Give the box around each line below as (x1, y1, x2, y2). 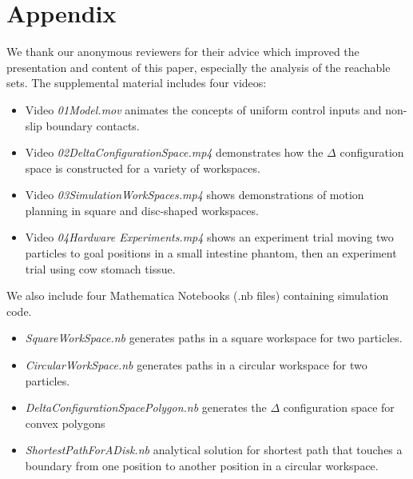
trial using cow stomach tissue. (25, 260, 176, 277)
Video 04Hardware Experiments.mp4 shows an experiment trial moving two (25, 229, 394, 245)
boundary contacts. (46, 117, 140, 134)
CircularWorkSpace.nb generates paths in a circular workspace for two (25, 357, 367, 373)
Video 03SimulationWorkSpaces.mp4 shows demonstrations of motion (25, 186, 364, 203)
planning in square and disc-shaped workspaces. (25, 202, 259, 218)
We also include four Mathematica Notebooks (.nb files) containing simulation (6, 287, 389, 304)
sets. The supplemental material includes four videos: (6, 74, 267, 91)
